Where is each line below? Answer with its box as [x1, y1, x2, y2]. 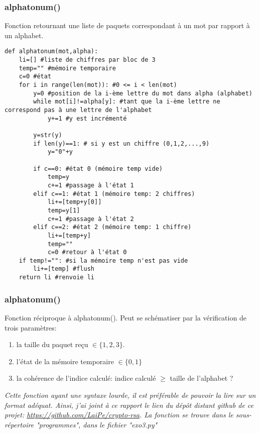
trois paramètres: [5, 322, 57, 333]
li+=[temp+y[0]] [47, 198, 102, 206]
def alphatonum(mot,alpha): [5, 48, 98, 55]
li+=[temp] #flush [33, 265, 94, 273]
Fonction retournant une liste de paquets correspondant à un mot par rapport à [5, 20, 250, 31]
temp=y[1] [47, 206, 80, 214]
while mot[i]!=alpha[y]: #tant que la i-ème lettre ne [33, 98, 220, 105]
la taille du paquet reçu [16, 339, 88, 350]
